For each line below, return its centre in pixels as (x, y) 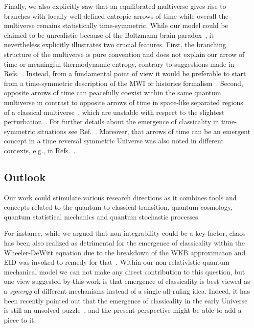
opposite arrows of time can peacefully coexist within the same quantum (113, 93)
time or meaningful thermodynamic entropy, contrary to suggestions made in (119, 64)
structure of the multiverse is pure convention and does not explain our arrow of (124, 54)
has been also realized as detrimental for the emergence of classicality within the (125, 243)
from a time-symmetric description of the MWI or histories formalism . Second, (124, 83)
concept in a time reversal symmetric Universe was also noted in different (114, 141)
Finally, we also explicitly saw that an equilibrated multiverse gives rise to (115, 6)
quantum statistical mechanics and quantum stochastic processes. (102, 216)
